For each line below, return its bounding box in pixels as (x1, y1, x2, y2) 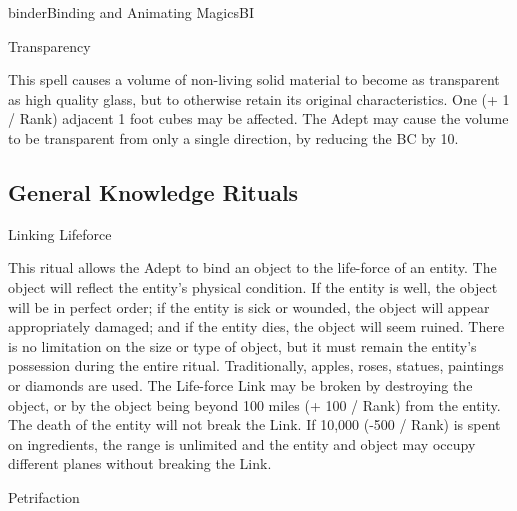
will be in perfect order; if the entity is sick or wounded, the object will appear (8, 296, 490, 317)
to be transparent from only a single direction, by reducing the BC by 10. (8, 127, 459, 148)
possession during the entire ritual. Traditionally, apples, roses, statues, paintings (8, 355, 504, 376)
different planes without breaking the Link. (8, 453, 272, 474)
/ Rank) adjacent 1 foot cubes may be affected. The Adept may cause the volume (8, 108, 509, 129)
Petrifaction (8, 486, 80, 507)
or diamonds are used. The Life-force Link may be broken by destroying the (8, 374, 473, 395)
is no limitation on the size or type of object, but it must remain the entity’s (8, 335, 477, 356)
